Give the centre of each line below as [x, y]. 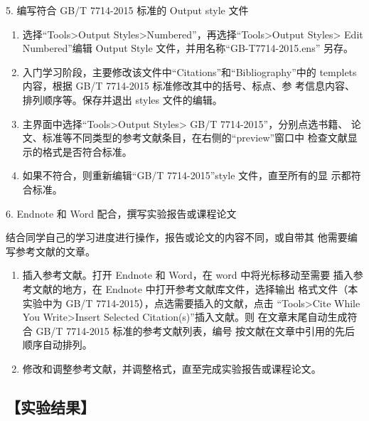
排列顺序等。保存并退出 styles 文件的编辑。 [122, 99]
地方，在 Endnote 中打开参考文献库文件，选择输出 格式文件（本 [210, 288]
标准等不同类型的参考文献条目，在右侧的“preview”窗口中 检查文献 [195, 138]
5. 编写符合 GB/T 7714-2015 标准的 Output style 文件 [127, 10]
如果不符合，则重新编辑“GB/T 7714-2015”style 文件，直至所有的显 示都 [187, 175]
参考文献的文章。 [55, 251]
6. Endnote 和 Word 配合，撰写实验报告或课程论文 [121, 213]
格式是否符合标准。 [87, 151]
